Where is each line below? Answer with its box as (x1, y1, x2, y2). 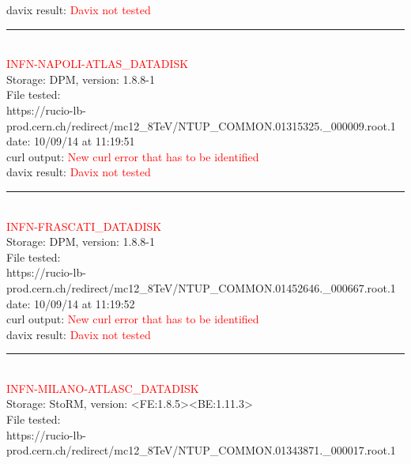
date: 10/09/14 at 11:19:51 (6, 133, 135, 149)
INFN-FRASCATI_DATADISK (6, 217, 162, 234)
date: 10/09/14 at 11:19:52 (6, 295, 135, 311)
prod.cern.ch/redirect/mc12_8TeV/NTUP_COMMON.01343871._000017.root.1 (6, 442, 396, 458)
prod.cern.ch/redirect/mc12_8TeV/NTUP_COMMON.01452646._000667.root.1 (6, 279, 396, 296)
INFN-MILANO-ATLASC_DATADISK (6, 379, 199, 396)
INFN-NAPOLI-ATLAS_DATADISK (6, 55, 189, 72)
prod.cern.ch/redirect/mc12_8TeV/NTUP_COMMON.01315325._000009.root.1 (6, 117, 396, 134)
